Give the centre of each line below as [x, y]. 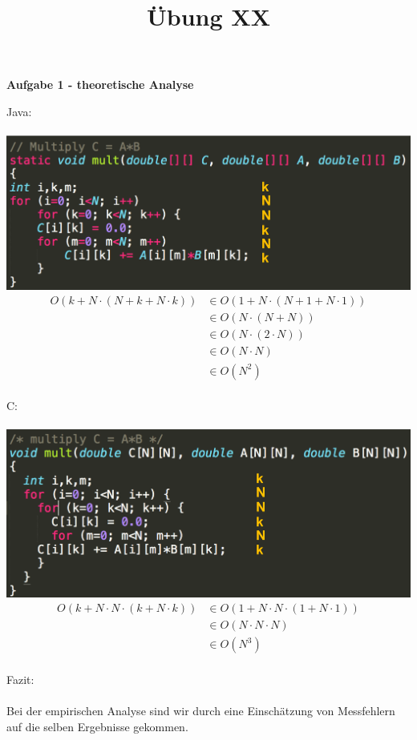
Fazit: [20, 679]
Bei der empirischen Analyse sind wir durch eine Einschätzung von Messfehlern [201, 711]
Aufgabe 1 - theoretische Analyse [100, 84]
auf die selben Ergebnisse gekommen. [97, 726]
